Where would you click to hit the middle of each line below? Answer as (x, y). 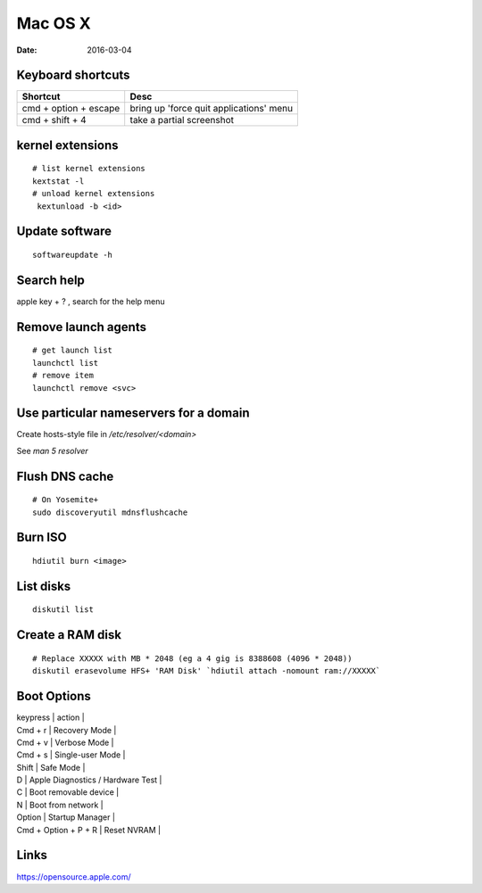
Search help (50, 280)
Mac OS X (54, 23)
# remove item (63, 376)
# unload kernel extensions (94, 194)
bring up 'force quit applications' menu (212, 109)
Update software (64, 232)
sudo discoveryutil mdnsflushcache (110, 512)
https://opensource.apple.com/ (74, 876)
